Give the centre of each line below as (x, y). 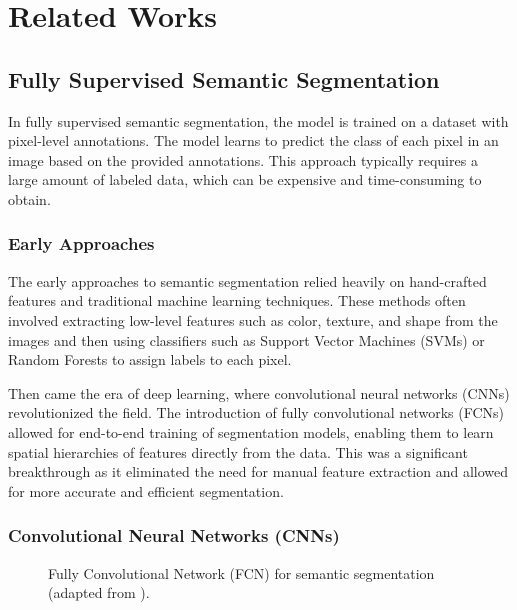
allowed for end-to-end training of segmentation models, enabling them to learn (251, 431)
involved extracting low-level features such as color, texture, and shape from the (253, 319)
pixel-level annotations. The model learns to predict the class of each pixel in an (253, 140)
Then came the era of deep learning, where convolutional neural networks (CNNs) (259, 392)
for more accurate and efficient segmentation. (146, 490)
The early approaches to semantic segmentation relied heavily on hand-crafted (247, 280)
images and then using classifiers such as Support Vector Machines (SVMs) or (246, 339)
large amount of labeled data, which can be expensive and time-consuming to (245, 179)
